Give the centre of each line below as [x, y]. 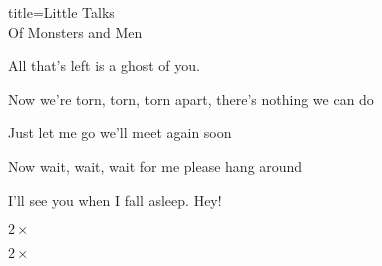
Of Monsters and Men [75, 31]
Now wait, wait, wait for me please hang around [155, 165]
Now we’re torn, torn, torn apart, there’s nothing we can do [191, 98]
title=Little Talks [61, 12]
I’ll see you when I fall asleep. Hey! [115, 199]
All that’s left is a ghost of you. [104, 65]
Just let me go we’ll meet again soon [120, 132]
